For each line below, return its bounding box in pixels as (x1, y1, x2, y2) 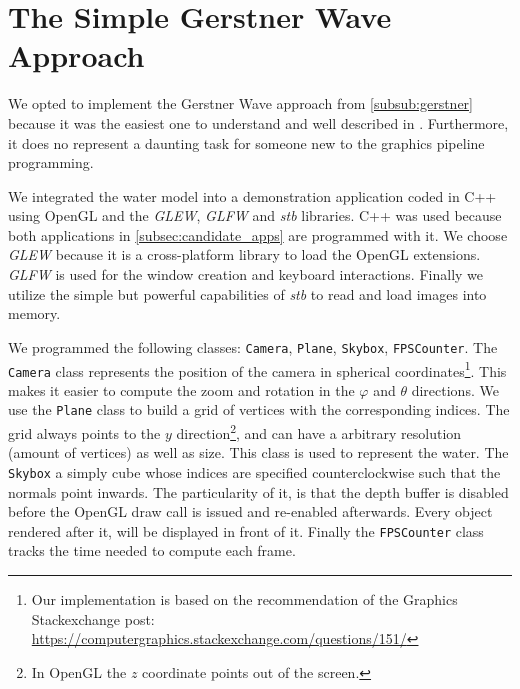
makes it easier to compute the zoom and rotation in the (8, 379, 355, 400)
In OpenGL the (31, 661, 127, 682)
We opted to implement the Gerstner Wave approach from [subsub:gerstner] (8, 93, 473, 114)
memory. (8, 303, 61, 324)
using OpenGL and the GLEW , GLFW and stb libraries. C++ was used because (8, 205, 502, 226)
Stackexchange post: (31, 608, 155, 629)
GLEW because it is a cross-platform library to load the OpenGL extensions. (8, 244, 481, 265)
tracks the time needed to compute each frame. (8, 540, 296, 561)
